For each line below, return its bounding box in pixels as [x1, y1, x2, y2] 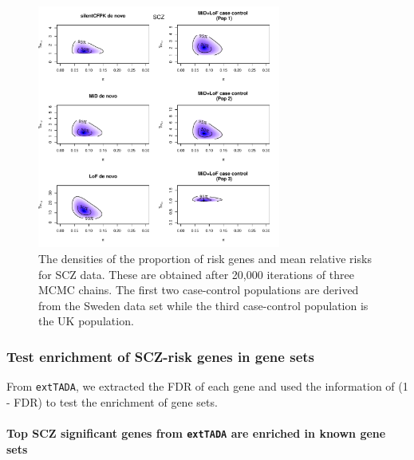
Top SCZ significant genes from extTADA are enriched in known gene [6, 424, 386, 441]
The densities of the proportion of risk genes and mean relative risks [38, 250, 372, 266]
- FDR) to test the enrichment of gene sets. [6, 393, 218, 410]
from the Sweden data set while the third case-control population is [38, 297, 369, 313]
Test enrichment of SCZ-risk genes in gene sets [6, 346, 314, 366]
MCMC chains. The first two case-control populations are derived [38, 281, 359, 298]
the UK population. [38, 313, 134, 329]
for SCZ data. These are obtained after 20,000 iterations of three [38, 265, 354, 282]
